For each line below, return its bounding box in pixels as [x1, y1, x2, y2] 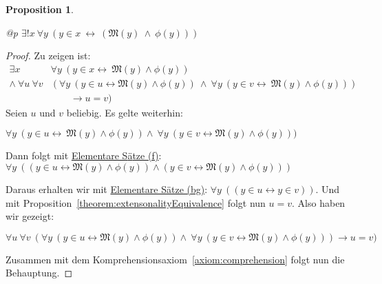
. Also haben [292, 195, 346, 210]
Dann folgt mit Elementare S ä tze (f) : [6, 148, 162, 163]
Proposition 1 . [6, 2, 74, 16]
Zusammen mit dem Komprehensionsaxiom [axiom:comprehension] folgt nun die [6, 252, 345, 266]
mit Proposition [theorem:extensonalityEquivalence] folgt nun [6, 195, 266, 210]
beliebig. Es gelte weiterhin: [66, 105, 183, 119]
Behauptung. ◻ [6, 265, 73, 280]
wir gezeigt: [6, 209, 54, 223]
